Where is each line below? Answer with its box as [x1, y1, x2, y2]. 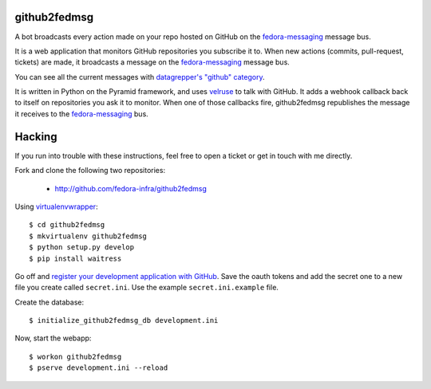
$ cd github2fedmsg [29, 220, 105, 230]
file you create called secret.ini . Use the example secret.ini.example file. [14, 283, 279, 293]
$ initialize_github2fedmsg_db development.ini [29, 316, 219, 325]
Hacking [14, 130, 57, 143]
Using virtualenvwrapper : [14, 202, 99, 211]
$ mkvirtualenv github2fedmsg [29, 231, 148, 241]
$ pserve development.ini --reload [29, 363, 168, 372]
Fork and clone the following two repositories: [14, 166, 166, 175]
